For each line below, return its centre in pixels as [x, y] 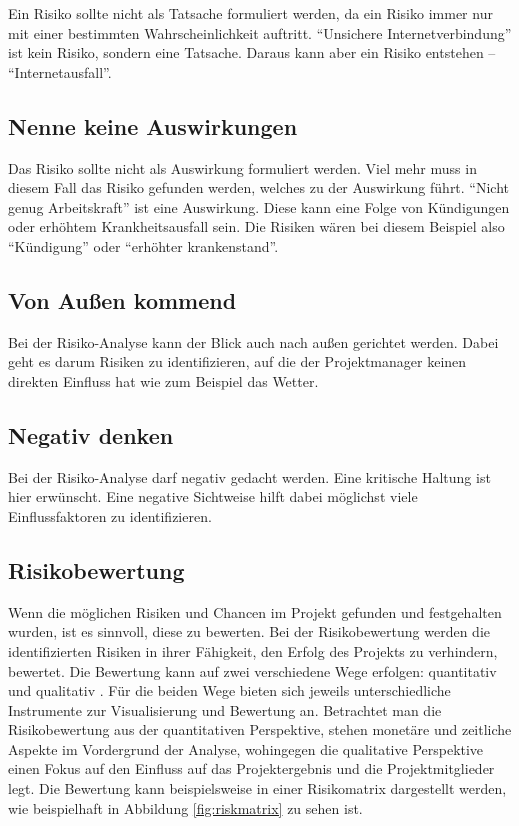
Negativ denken [91, 434]
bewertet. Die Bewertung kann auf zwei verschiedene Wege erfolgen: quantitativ [252, 670]
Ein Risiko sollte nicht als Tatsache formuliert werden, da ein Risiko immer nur [250, 13]
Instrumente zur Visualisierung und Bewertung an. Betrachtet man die [225, 709]
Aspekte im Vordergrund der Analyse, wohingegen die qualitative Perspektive [246, 748]
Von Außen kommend [122, 299]
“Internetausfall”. [60, 71]
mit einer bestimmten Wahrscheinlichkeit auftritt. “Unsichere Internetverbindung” [260, 32]
